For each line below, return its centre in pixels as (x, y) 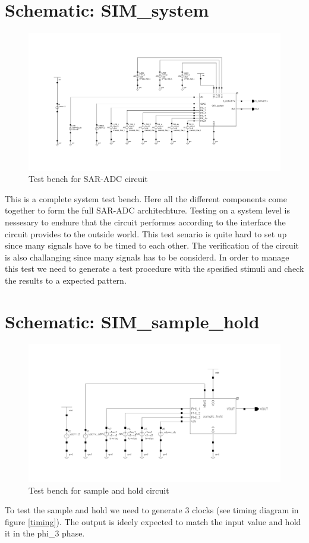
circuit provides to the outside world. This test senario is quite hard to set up (146, 233)
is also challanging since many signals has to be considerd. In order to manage (147, 257)
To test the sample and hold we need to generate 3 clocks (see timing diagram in (152, 510)
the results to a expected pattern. (66, 280)
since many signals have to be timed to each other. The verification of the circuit (152, 245)
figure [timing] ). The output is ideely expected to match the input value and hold (153, 521)
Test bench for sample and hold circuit (99, 490)
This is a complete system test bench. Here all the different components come (146, 198)
